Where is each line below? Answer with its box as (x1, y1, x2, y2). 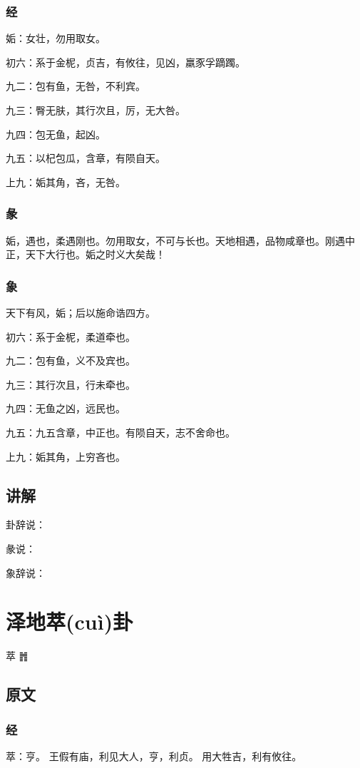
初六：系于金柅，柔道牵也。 (6, 329, 135, 344)
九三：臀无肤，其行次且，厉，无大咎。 (6, 103, 185, 117)
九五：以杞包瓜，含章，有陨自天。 (6, 150, 165, 165)
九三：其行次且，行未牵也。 (6, 377, 135, 391)
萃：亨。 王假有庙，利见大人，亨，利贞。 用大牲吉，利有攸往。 (6, 748, 302, 763)
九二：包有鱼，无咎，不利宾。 (6, 78, 145, 93)
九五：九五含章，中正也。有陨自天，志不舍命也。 (6, 424, 235, 439)
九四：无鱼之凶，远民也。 (6, 401, 125, 416)
